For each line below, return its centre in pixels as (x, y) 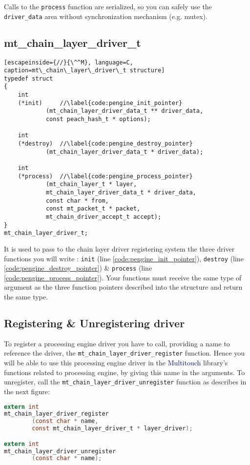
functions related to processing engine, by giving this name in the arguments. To (125, 372)
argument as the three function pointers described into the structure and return (123, 287)
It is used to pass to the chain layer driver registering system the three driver (119, 248)
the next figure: (27, 391)
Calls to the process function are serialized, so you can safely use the (108, 6)
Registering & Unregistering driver (94, 323)
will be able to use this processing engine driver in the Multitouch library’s (116, 363)
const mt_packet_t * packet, (93, 209)
